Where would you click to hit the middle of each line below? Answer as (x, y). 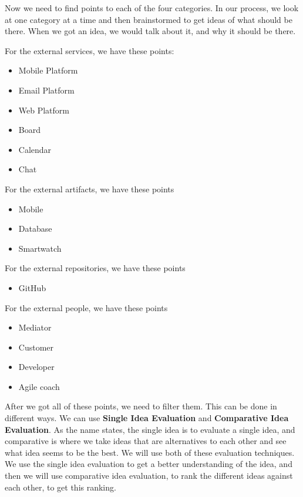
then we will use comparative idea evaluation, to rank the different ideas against (149, 476)
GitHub (32, 287)
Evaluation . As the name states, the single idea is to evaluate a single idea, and (150, 429)
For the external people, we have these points (86, 307)
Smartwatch (40, 248)
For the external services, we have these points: (90, 50)
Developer (36, 367)
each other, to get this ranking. (60, 487)
